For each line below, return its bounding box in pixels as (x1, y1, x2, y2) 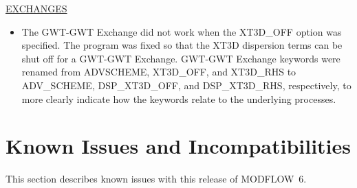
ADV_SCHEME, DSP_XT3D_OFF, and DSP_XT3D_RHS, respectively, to (21, 78, 351, 92)
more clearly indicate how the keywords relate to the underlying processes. (21, 91, 336, 106)
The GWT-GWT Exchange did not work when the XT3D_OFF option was (21, 24, 342, 38)
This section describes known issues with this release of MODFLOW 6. (6, 172, 307, 186)
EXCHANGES (6, 1, 67, 15)
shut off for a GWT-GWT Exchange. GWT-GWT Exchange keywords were (21, 51, 340, 65)
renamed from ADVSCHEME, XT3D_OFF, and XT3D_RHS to (21, 64, 296, 79)
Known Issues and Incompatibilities (6, 132, 351, 160)
